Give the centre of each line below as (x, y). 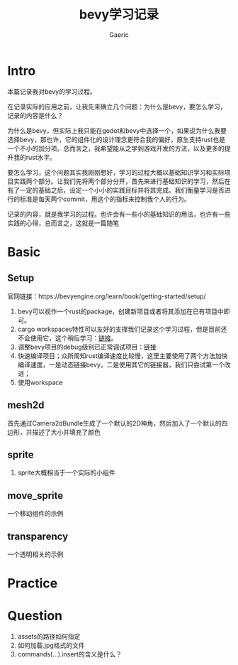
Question (35, 616)
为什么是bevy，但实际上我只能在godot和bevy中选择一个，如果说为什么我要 (117, 130)
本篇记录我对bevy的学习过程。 (52, 91)
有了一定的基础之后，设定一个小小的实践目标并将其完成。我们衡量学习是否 (116, 190)
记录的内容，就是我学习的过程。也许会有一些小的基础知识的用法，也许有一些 (119, 214)
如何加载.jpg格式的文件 (51, 645)
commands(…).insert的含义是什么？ (70, 654)
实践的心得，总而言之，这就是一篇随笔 (63, 223)
